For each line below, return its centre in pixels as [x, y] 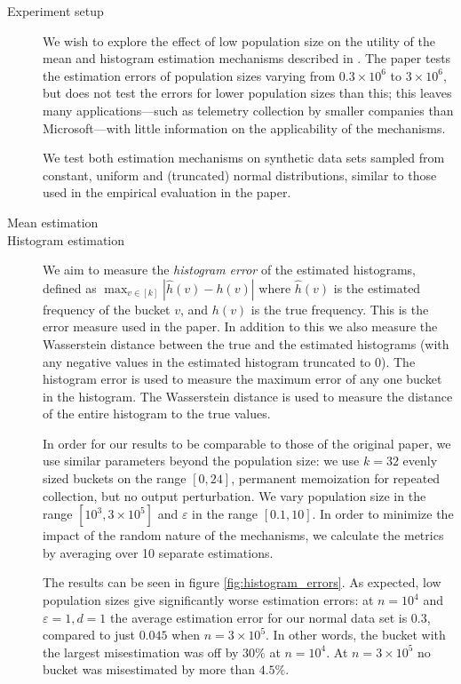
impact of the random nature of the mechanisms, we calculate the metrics [243, 535]
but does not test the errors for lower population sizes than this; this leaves [247, 93]
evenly [420, 461]
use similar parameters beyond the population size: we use [201, 461]
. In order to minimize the [383, 514]
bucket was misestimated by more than [149, 669]
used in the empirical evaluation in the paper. [167, 192]
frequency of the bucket [107, 309]
